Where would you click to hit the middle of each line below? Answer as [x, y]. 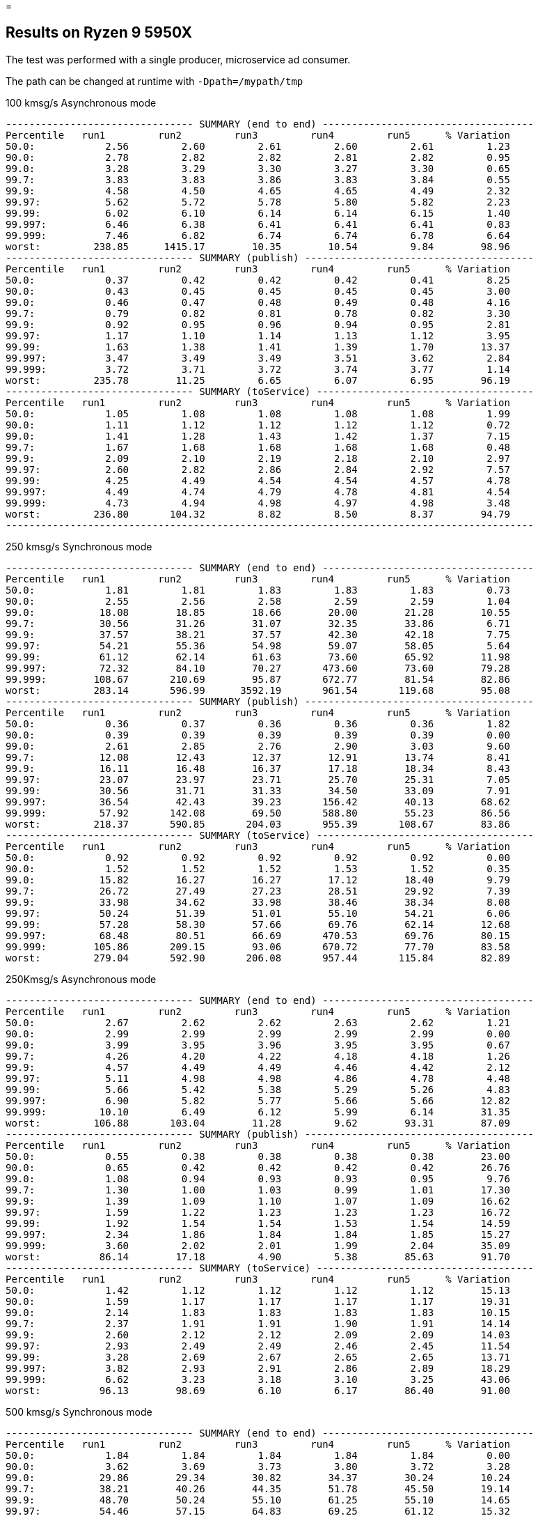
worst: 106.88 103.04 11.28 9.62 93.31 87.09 [258, 1123]
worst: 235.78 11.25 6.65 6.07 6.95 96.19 [258, 380]
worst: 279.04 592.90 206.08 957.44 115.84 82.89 [258, 958]
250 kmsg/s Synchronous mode [79, 546]
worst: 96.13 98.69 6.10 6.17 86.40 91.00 [258, 1390]
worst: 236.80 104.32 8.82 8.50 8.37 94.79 [258, 514]
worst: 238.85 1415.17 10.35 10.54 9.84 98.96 [258, 246]
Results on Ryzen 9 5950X [99, 33]
